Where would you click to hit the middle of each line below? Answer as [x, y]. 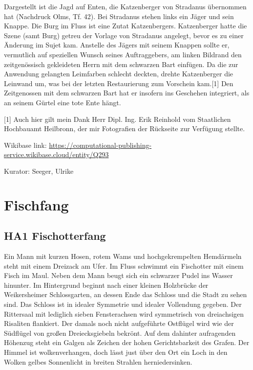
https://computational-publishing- [100, 145]
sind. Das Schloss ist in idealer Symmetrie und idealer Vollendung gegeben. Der [123, 304]
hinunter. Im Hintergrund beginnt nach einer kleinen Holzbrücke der [106, 285]
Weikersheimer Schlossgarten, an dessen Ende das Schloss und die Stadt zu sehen [126, 294]
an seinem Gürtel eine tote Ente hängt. [63, 102]
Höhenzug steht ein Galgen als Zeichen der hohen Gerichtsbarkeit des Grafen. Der [127, 342]
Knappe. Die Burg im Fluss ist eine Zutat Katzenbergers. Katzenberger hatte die [126, 26]
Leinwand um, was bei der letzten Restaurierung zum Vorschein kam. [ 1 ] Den [119, 83]
